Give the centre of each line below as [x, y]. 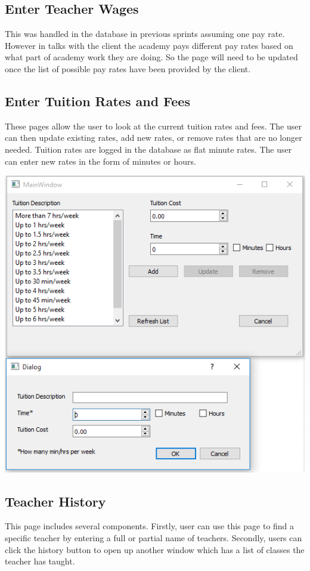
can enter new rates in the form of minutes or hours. [100, 161]
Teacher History [55, 501]
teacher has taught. [40, 561]
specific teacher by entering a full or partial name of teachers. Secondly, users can [154, 538]
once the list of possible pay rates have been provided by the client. [128, 68]
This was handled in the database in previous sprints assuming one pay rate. [145, 34]
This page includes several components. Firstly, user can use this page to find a [150, 526]
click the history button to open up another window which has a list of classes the [155, 549]
